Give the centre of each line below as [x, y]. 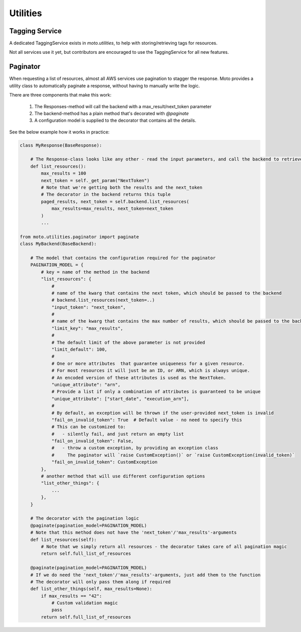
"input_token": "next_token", [89, 307]
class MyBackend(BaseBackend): [58, 244]
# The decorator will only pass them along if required [101, 582]
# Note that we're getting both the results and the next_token [122, 188]
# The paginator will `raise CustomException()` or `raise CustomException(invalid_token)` [173, 455]
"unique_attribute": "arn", [86, 384]
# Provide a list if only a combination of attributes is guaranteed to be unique [156, 392]
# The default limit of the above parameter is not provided [128, 342]
